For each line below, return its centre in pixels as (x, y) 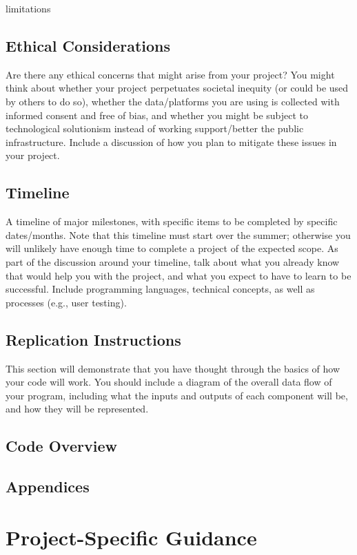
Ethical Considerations (88, 45)
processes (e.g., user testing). (66, 302)
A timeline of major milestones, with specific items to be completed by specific (172, 221)
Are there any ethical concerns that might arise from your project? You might (170, 74)
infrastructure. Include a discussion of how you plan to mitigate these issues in (171, 142)
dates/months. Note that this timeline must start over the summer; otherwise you (178, 234)
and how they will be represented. (77, 409)
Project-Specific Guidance (131, 537)
